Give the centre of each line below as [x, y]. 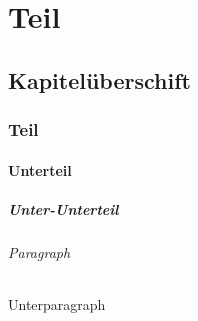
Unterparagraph [57, 303]
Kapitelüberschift [99, 79]
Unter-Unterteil [63, 208]
